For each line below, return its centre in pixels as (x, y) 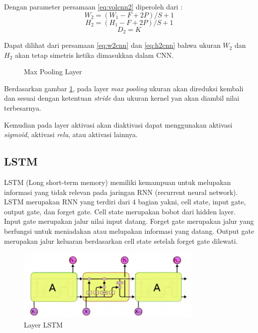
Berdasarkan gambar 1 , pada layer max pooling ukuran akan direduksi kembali (124, 88)
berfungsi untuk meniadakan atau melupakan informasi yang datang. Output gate (129, 231)
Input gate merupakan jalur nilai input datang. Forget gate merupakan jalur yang (129, 221)
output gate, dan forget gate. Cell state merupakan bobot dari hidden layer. (120, 211)
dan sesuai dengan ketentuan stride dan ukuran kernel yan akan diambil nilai (122, 98)
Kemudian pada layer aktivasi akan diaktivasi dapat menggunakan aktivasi (118, 124)
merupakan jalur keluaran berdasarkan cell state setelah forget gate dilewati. (121, 241)
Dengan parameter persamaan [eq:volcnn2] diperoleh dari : (93, 6)
